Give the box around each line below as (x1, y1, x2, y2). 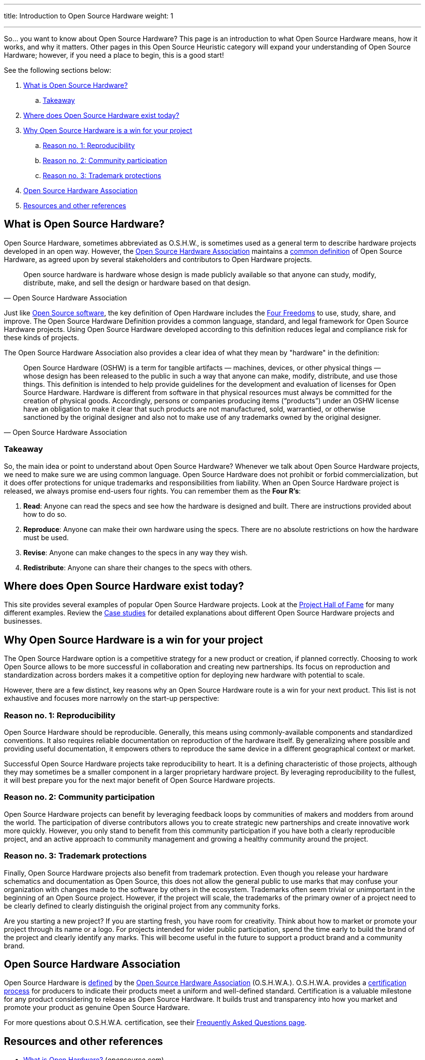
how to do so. (23, 510, 67, 518)
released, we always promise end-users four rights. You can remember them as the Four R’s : (4, 486, 301, 495)
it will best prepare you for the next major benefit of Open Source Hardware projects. (4, 776, 275, 785)
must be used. (23, 533, 69, 542)
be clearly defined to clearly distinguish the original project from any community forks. (4, 901, 280, 910)
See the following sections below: (4, 66, 112, 74)
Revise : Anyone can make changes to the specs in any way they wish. (23, 548, 248, 557)
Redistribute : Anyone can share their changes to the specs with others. (23, 563, 252, 572)
